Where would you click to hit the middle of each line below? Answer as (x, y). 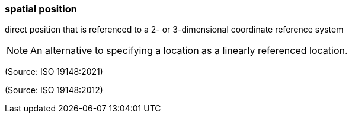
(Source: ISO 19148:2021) (54, 72)
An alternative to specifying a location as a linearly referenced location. (189, 51)
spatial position (41, 9)
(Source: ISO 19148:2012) (54, 90)
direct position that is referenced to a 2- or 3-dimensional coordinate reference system (174, 30)
